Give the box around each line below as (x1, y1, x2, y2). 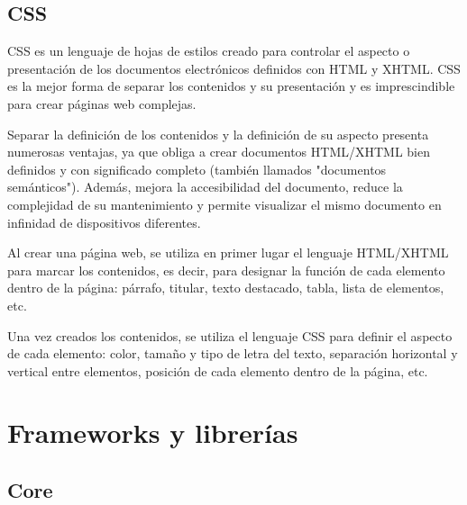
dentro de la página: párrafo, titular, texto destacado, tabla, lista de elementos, (7, 278, 444, 297)
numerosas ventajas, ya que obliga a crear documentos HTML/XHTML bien (7, 142, 431, 161)
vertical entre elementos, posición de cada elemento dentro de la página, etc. (7, 361, 428, 380)
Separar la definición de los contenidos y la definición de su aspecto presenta (7, 124, 429, 143)
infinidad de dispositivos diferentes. (7, 212, 201, 231)
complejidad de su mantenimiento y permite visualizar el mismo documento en (7, 194, 442, 213)
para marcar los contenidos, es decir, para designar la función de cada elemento (7, 260, 445, 279)
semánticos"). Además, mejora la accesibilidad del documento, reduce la (7, 177, 403, 196)
